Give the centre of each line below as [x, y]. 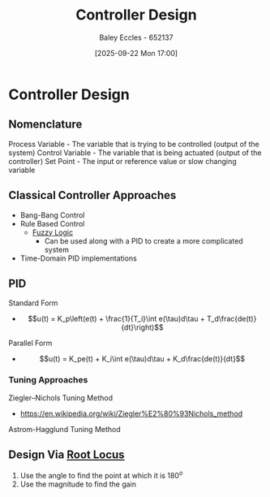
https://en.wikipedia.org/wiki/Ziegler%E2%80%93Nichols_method [131, 413]
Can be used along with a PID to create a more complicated [144, 240]
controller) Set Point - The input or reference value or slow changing [122, 161]
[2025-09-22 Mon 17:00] [136, 53]
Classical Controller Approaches [92, 195]
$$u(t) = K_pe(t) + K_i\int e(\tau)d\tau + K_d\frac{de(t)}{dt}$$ [142, 359]
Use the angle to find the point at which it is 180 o [101, 475]
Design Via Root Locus [66, 455]
